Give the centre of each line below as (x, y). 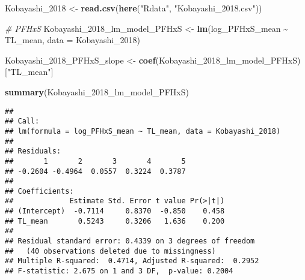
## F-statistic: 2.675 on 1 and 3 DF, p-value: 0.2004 (119, 271)
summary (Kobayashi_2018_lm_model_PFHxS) (97, 91)
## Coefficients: (39, 191)
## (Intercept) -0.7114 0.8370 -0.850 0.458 (115, 211)
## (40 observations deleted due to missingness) (110, 251)
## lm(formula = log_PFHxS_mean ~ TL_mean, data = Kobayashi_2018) (143, 131)
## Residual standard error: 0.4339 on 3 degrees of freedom (130, 241)
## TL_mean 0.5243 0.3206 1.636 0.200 (115, 221)
